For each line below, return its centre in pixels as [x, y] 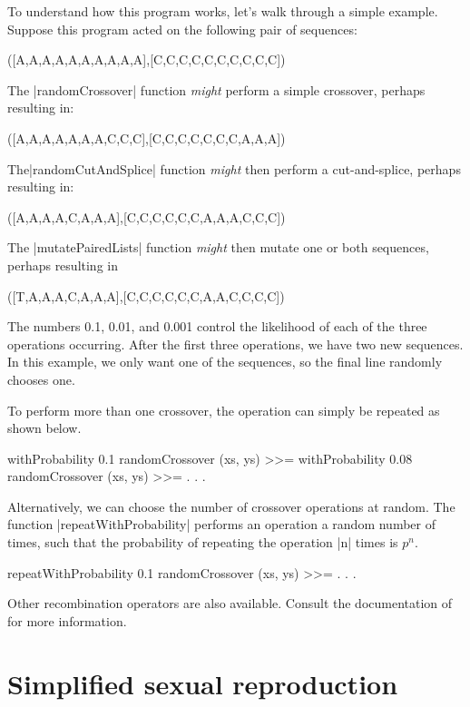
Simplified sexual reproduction [203, 683]
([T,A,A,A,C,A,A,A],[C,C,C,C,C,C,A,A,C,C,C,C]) [146, 295]
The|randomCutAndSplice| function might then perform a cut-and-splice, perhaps [234, 168]
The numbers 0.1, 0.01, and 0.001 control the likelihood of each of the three [217, 326]
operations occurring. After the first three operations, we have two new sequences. [235, 344]
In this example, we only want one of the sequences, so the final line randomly [225, 362]
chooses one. [41, 379]
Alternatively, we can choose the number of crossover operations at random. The [231, 506]
